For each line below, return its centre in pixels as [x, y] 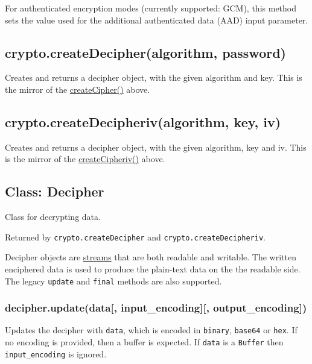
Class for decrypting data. [53, 217]
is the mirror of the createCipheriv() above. [85, 159]
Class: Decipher [55, 191]
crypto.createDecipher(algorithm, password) [145, 52]
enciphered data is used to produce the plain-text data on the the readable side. [153, 269]
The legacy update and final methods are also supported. [113, 281]
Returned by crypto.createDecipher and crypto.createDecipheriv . [135, 237]
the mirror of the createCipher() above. [78, 89]
